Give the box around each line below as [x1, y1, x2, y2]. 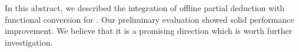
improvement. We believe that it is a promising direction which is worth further [5, 25, 293, 37]
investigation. [5, 36, 53, 48]
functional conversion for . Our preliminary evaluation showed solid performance [5, 13, 294, 25]
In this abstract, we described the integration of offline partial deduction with [5, 2, 285, 13]
